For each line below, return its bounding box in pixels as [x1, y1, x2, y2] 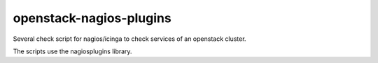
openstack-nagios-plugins [13, 10, 171, 26]
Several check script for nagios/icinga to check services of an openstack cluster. [13, 35, 246, 43]
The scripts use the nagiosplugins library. [13, 47, 132, 55]
